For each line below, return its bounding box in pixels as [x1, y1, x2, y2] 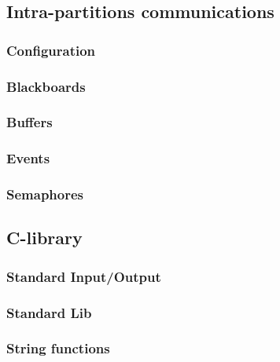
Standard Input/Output [6, 266, 161, 286]
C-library [6, 225, 83, 250]
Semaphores [6, 185, 84, 204]
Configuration [6, 40, 96, 60]
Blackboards [6, 76, 86, 96]
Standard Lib [6, 302, 92, 322]
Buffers [6, 112, 53, 132]
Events [6, 148, 50, 168]
